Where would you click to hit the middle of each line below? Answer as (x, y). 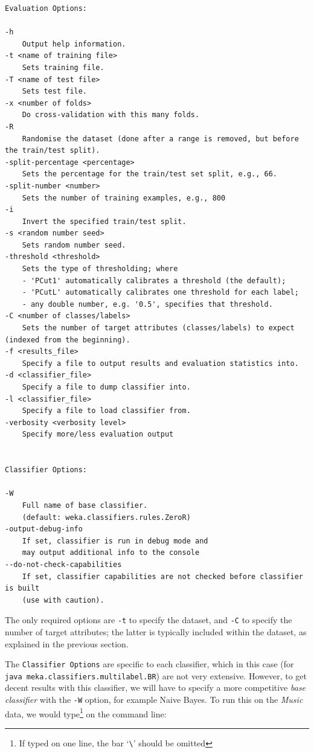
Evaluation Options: (46, 8)
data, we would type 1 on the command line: (86, 713)
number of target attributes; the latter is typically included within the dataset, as (156, 631)
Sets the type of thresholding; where (100, 269)
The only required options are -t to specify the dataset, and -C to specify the (149, 620)
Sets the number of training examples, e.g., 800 (124, 198)
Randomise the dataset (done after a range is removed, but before (160, 139)
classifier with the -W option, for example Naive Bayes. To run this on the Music (154, 700)
